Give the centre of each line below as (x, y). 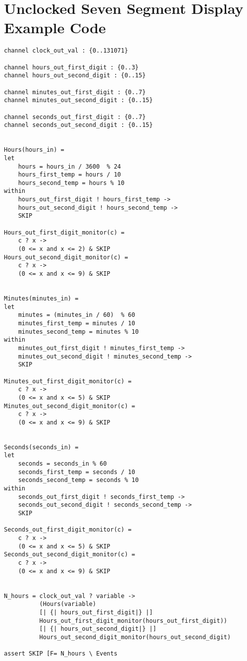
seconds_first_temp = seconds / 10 (76, 472)
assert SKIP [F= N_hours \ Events (61, 654)
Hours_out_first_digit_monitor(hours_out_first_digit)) (133, 621)
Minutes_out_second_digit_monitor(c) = (70, 406)
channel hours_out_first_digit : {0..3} (72, 67)
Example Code (55, 28)
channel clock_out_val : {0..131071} (66, 51)
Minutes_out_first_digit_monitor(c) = (68, 381)
